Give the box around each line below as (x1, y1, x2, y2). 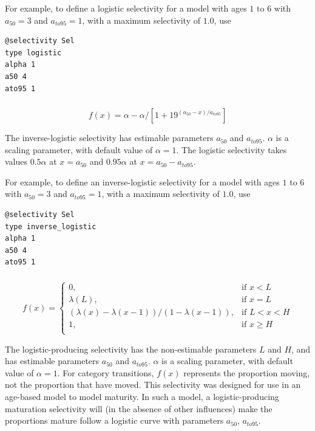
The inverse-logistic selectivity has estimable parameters (5, 131, 214, 144)
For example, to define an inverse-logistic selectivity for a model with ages (5, 175, 280, 188)
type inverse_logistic (5, 222, 97, 231)
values (5, 155, 28, 168)
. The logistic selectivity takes (176, 143, 287, 156)
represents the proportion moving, (183, 366, 310, 379)
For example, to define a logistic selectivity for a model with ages (5, 2, 247, 14)
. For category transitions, (57, 366, 154, 379)
